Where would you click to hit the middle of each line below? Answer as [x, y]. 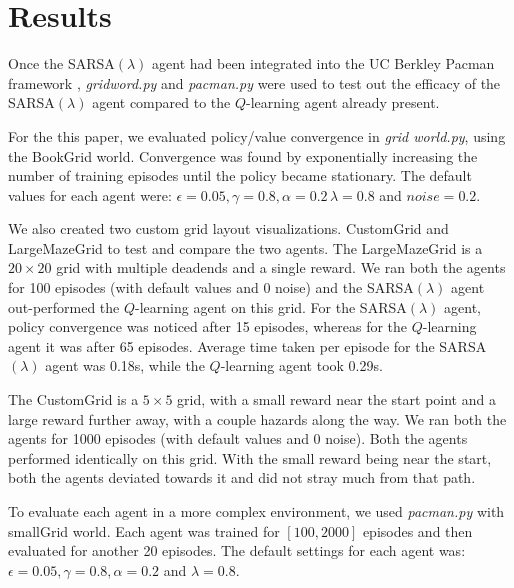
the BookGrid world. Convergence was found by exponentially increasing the [243, 155]
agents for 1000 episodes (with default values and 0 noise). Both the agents [238, 438]
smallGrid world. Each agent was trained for [144, 530]
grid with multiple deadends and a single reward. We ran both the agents [281, 267]
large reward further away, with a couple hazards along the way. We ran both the [257, 418]
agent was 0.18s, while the [125, 365]
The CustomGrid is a [73, 399]
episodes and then [417, 530]
